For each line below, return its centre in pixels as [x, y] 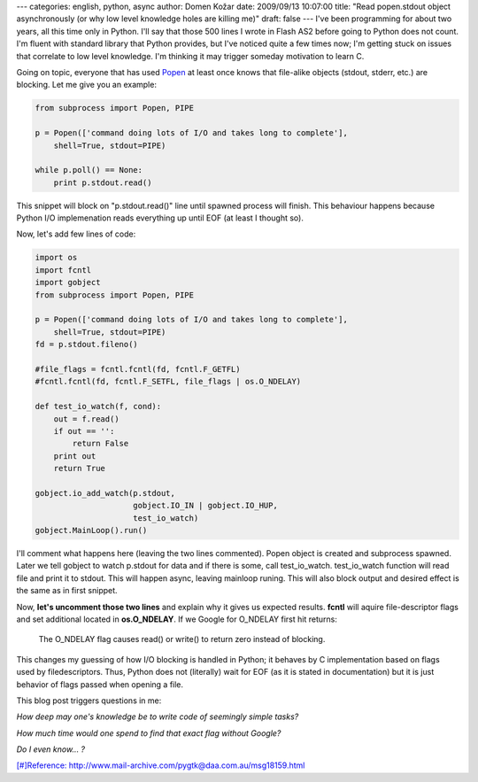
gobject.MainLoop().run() [91, 530]
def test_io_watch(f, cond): [98, 406]
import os [56, 258]
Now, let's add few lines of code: [76, 234]
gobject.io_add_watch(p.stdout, [105, 493]
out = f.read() [86, 419]
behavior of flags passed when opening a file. [100, 684]
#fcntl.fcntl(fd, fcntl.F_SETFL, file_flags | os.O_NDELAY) [168, 382]
